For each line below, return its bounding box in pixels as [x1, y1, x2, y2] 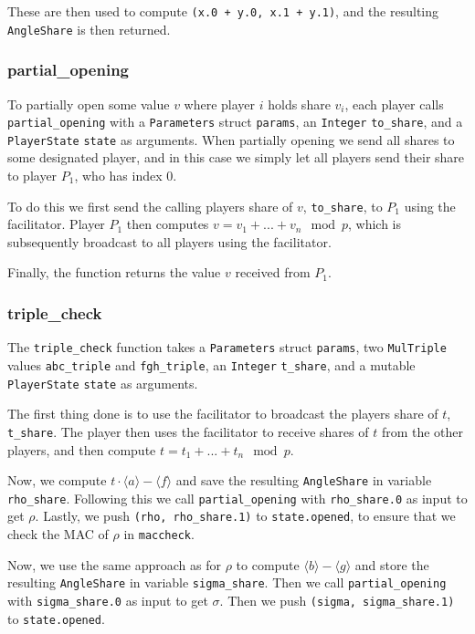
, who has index [74, 166, 163, 185]
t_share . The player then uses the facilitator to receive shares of [7, 421, 369, 441]
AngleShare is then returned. [7, 19, 171, 38]
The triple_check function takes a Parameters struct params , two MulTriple [7, 338, 447, 357]
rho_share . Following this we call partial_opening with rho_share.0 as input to [7, 488, 468, 507]
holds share [268, 94, 331, 113]
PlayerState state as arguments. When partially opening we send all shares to [7, 130, 455, 149]
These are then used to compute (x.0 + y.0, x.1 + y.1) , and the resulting [7, 2, 439, 20]
